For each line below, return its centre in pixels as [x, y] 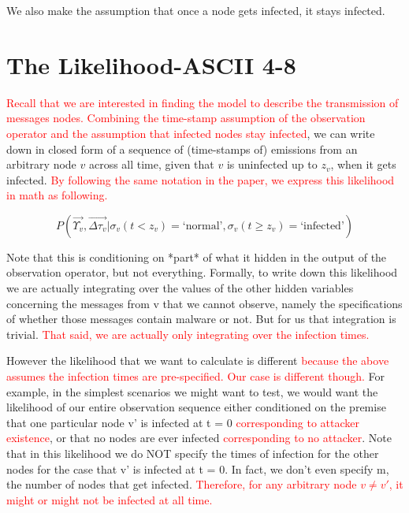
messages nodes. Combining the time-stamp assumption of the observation [186, 118]
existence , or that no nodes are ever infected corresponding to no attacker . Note [199, 438]
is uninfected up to [272, 164]
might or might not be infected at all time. [110, 499]
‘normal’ [203, 226]
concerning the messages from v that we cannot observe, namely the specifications [204, 303]
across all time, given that [151, 164]
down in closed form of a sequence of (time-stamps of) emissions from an [182, 149]
